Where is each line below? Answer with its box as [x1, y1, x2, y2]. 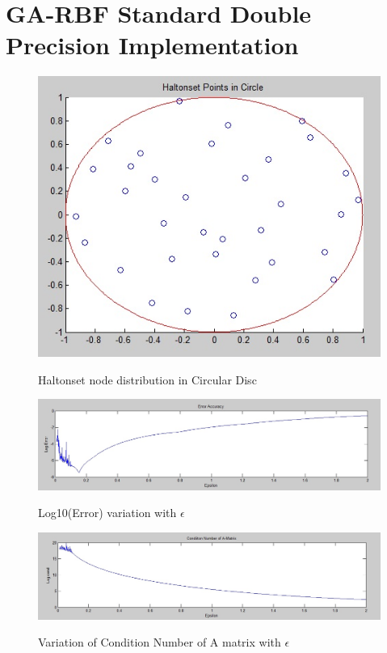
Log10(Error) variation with [38, 504, 177, 521]
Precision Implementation [6, 28, 299, 61]
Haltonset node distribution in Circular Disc [38, 371, 257, 388]
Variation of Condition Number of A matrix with [38, 634, 281, 651]
